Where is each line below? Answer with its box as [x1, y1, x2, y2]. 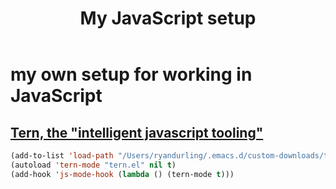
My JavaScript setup [79, 7, 257, 30]
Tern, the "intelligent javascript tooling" [10, 124, 264, 141]
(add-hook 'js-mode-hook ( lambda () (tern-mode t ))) [10, 169, 235, 179]
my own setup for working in [10, 63, 253, 86]
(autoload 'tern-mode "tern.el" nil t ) [10, 160, 177, 170]
